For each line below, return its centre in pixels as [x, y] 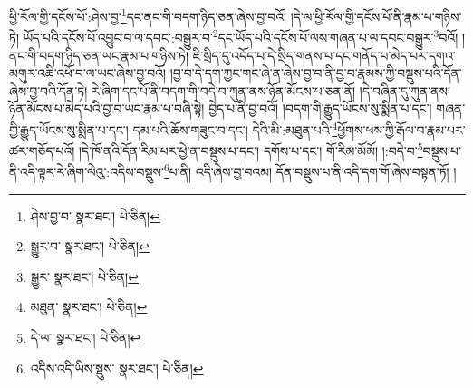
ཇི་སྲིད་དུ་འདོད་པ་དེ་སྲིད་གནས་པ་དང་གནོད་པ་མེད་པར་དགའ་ [324, 55]
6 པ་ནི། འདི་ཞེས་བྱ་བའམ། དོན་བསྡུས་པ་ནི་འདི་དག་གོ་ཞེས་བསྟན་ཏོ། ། [310, 170]
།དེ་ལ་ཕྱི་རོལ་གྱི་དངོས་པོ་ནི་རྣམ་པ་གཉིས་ [376, 16]
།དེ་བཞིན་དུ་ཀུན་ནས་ [405, 90]
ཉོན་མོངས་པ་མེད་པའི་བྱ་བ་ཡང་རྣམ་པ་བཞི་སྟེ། [107, 108]
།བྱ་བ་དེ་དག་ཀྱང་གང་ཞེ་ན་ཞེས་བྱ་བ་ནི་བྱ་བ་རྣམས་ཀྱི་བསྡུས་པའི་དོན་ [316, 73]
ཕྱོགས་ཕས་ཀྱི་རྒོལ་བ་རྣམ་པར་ [401, 129]
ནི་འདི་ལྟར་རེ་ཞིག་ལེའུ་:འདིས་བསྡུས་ [87, 172]
